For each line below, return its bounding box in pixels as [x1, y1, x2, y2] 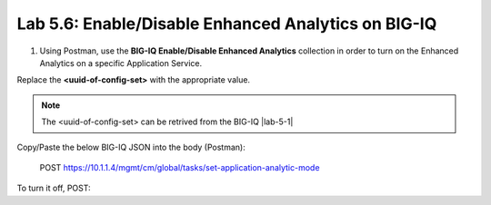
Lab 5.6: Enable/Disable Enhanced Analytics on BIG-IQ [16, 14, 437, 34]
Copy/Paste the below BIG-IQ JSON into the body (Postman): [16, 142, 245, 152]
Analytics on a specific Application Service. [39, 57, 203, 68]
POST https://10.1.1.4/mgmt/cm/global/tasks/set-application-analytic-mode [39, 161, 320, 172]
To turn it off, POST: [16, 182, 91, 194]
